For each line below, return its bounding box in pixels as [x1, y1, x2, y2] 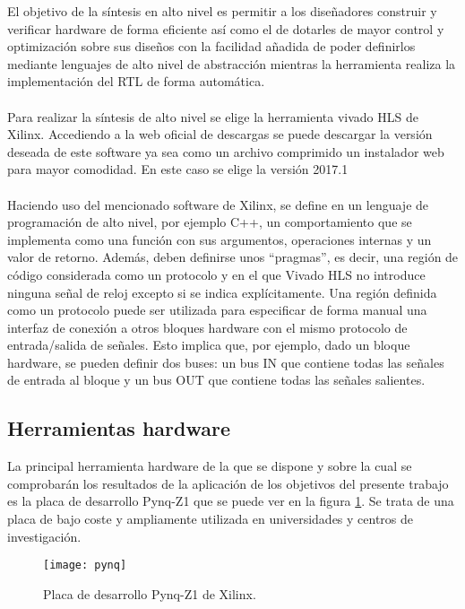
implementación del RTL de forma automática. [7, 72, 265, 91]
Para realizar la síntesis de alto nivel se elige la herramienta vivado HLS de [7, 107, 418, 126]
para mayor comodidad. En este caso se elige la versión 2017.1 [7, 160, 349, 178]
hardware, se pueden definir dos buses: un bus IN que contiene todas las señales [7, 352, 444, 371]
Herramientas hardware [7, 414, 231, 442]
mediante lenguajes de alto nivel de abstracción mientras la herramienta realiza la [7, 54, 456, 73]
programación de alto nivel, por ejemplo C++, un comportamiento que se [7, 213, 412, 231]
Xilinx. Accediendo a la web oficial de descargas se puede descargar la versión [7, 125, 433, 144]
